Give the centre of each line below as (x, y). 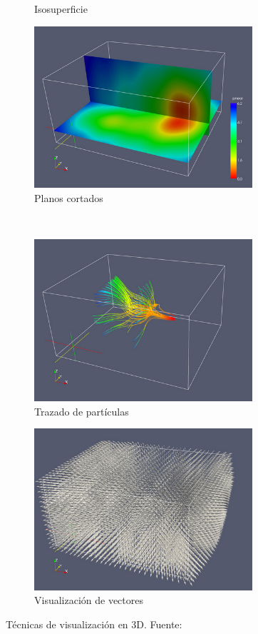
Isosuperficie (61, 9)
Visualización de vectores (89, 600)
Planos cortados (69, 197)
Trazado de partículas (82, 411)
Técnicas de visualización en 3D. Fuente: (94, 624)
